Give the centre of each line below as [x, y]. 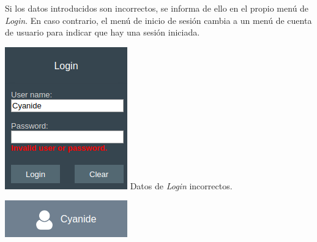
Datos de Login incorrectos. [181, 185]
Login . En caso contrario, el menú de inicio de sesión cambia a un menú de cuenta [158, 20]
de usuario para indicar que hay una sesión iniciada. [103, 32]
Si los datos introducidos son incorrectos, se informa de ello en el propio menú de [157, 8]
